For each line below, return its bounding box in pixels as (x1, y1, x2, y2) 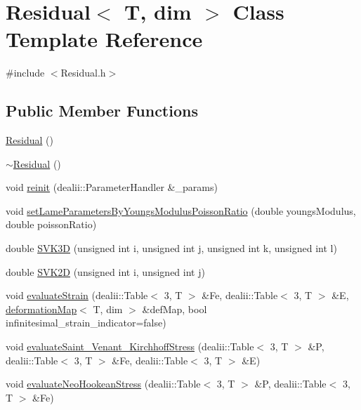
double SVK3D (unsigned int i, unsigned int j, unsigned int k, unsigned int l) (6, 241, 337, 256)
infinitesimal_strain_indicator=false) (6, 315, 166, 330)
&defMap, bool (142, 301, 207, 316)
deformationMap (6, 301, 77, 316)
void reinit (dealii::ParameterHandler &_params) (6, 180, 218, 194)
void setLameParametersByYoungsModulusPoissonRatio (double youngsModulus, (6, 203, 356, 218)
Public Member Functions (6, 100, 198, 121)
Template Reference (6, 25, 203, 53)
